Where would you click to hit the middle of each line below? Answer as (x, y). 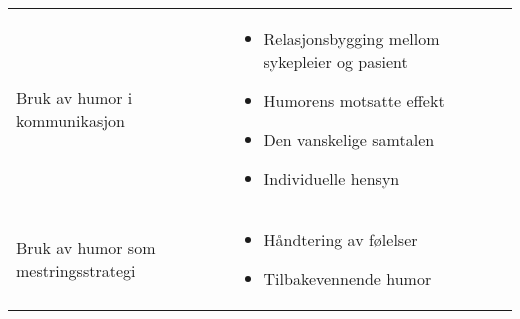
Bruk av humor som (86, 247)
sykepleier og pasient (335, 61)
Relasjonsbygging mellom (351, 38)
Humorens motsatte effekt (354, 100)
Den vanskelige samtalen (349, 139)
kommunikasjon (70, 120)
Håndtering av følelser (340, 239)
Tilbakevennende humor (347, 278)
